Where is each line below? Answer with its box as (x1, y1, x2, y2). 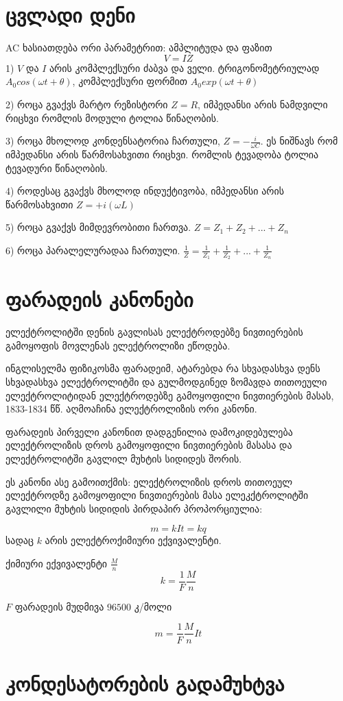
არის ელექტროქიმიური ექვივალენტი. (45, 533, 222, 548)
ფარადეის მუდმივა (14, 599, 104, 613)
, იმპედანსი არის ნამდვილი (198, 97, 328, 111)
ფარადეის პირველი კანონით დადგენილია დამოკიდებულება (5, 424, 293, 439)
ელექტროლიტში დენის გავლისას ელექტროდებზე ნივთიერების (5, 325, 303, 339)
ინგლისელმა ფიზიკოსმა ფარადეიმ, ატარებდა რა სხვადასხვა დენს (5, 361, 320, 376)
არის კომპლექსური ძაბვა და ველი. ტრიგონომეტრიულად (49, 60, 320, 75)
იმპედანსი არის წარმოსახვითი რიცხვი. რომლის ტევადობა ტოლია (5, 147, 319, 161)
